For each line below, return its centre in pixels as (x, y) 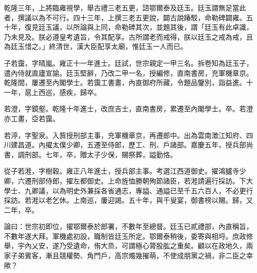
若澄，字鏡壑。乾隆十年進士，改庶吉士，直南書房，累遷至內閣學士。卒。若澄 (128, 109)
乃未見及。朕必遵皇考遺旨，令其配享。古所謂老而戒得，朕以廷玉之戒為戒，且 (128, 36)
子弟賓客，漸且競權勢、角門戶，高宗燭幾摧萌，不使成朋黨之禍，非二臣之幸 (132, 255)
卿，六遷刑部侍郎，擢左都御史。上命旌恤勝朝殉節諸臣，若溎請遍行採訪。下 (125, 180)
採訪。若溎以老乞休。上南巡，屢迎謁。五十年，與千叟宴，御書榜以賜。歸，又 (128, 200)
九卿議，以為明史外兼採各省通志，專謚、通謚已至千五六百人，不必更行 (139, 190)
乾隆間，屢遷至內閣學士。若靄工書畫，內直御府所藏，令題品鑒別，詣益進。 (125, 82)
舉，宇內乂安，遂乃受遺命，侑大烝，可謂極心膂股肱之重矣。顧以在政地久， (125, 246)
